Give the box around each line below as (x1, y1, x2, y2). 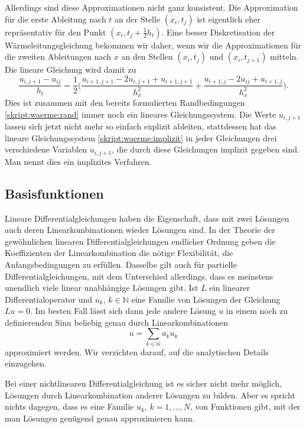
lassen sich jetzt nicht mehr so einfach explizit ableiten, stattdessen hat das (5, 120, 276, 132)
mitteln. (270, 50, 299, 63)
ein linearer (209, 281, 250, 294)
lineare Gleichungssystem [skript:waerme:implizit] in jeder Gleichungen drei (5, 131, 277, 144)
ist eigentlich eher (197, 12, 261, 25)
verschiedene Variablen (5, 143, 87, 155)
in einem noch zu (226, 304, 288, 317)
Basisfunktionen (5, 184, 104, 202)
